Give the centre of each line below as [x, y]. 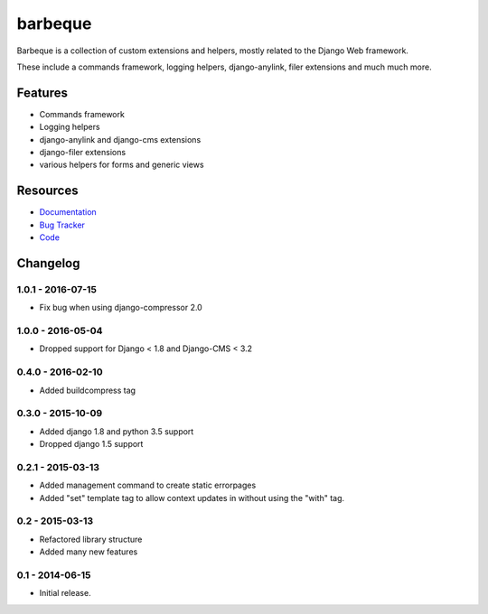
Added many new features [89, 552]
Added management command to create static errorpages [148, 485]
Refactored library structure [91, 539]
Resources [47, 191]
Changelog [48, 263]
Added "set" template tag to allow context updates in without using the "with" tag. [192, 498]
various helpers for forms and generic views [122, 165]
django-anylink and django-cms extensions [120, 139]
